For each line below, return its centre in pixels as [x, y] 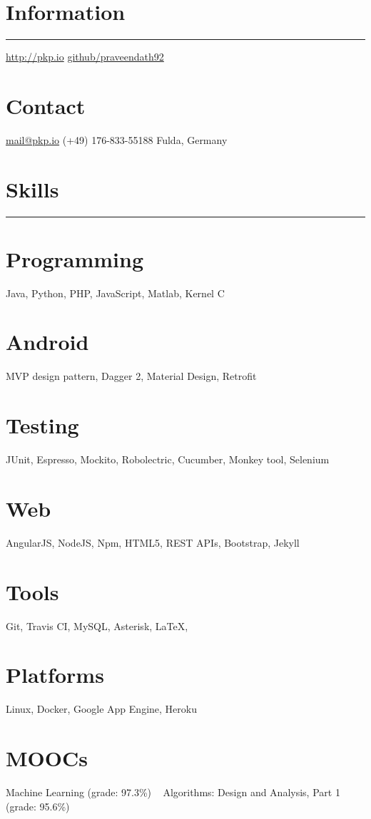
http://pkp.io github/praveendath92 [85, 57]
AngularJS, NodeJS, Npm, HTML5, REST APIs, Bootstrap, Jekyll [153, 542]
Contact [46, 105]
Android [47, 342]
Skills [32, 189]
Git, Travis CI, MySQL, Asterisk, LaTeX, [97, 625]
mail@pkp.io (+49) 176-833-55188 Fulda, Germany [117, 139]
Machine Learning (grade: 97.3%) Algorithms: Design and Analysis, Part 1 [173, 792]
